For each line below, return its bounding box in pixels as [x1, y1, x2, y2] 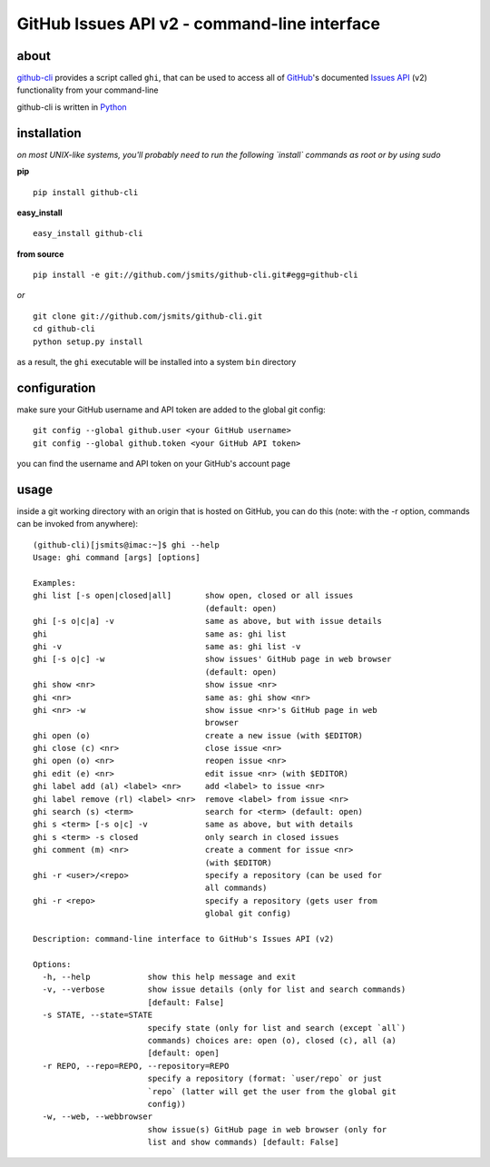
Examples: [33, 578, 76, 588]
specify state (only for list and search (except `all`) [147, 1023, 407, 1033]
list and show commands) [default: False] [147, 1137, 339, 1148]
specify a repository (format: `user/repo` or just [147, 1073, 383, 1084]
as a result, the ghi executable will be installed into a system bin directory [16, 357, 297, 368]
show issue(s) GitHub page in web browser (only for [147, 1124, 387, 1134]
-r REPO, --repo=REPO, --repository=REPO [42, 1061, 230, 1071]
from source [16, 248, 64, 259]
